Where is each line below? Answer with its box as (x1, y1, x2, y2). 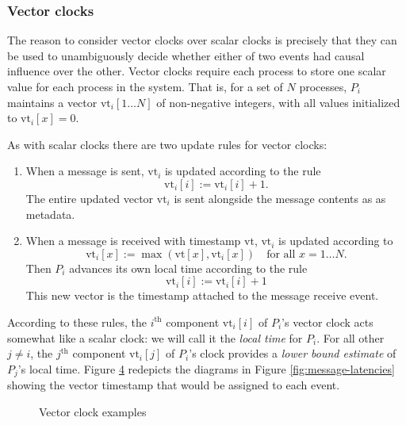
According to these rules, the (7, 313, 147, 330)
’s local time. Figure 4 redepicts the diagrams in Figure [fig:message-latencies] (17, 360, 395, 377)
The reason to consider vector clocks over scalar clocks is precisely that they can (7, 32, 397, 48)
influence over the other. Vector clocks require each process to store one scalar (7, 63, 386, 79)
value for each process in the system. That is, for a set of (7, 78, 283, 94)
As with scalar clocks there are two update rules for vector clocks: (7, 136, 327, 152)
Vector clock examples (39, 403, 147, 419)
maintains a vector (7, 94, 98, 110)
